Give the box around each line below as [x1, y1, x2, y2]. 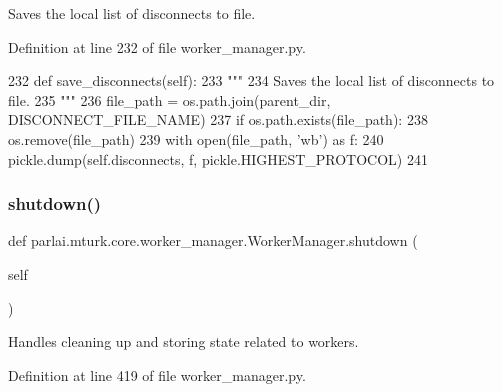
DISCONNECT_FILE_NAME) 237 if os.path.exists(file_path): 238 [8, 109, 428, 130]
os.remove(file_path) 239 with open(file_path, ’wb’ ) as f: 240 [8, 128, 384, 149]
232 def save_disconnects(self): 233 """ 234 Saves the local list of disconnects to [8, 70, 495, 91]
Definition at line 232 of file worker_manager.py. [8, 36, 306, 57]
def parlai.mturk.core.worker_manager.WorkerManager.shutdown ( [8, 230, 418, 251]
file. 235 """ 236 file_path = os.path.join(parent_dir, [8, 89, 331, 110]
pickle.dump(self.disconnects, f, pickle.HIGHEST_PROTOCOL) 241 [8, 148, 428, 169]
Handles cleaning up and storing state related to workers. [8, 331, 359, 352]
